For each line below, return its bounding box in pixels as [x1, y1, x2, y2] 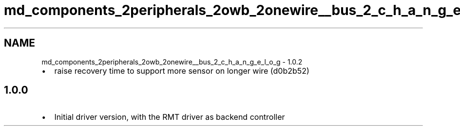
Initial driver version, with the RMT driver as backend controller [54, 112, 285, 122]
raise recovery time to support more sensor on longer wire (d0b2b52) [54, 65, 309, 76]
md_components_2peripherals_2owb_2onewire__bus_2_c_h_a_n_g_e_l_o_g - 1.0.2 [41, 57, 303, 66]
